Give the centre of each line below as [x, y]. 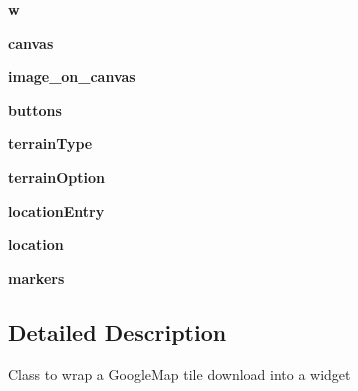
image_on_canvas [72, 76]
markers [36, 277]
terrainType [50, 143]
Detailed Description [117, 331]
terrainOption [56, 176]
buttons [35, 109]
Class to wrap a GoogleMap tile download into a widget [179, 373]
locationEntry [56, 210]
